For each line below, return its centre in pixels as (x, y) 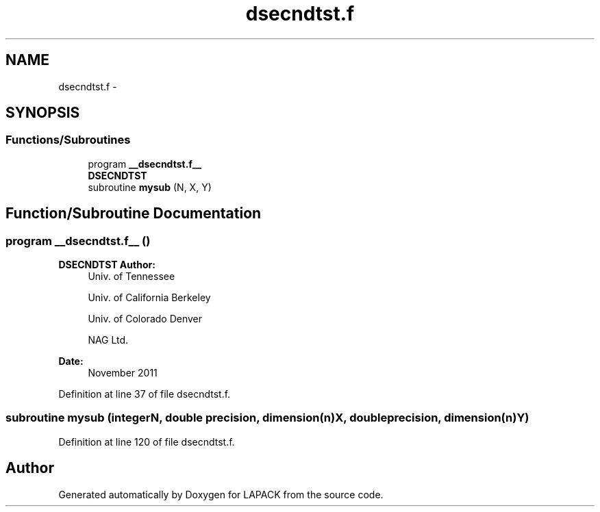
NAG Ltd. (108, 340)
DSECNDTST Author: (107, 265)
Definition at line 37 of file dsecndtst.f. (145, 394)
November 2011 (123, 373)
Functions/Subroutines (68, 140)
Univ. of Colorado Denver (145, 319)
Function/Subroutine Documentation (134, 214)
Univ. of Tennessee (132, 277)
